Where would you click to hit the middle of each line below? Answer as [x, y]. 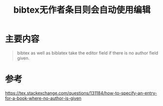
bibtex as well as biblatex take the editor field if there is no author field [88, 53]
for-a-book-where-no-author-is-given [43, 98]
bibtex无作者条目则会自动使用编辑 [82, 10]
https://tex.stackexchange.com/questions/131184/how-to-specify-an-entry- [81, 93]
